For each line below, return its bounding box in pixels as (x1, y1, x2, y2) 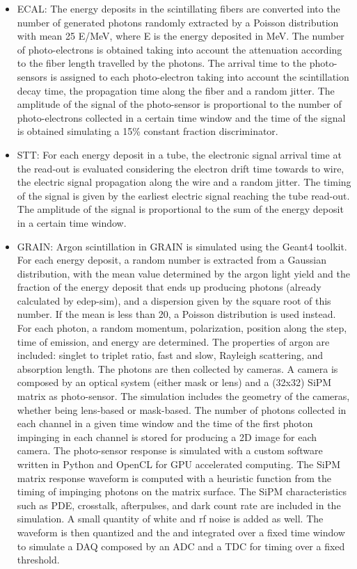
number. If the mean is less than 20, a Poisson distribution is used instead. (17, 307, 336, 321)
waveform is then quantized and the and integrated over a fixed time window (17, 524, 345, 539)
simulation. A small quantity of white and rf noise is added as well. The (17, 511, 324, 526)
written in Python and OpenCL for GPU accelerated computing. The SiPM (17, 457, 341, 471)
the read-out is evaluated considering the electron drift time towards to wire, (17, 161, 344, 175)
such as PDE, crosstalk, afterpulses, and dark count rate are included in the (17, 497, 341, 512)
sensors (17, 69, 47, 83)
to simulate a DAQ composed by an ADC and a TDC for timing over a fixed (17, 538, 345, 553)
